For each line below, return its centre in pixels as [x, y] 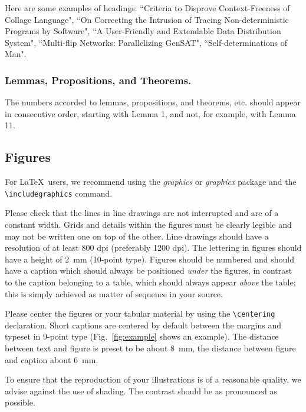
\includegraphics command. [59, 193]
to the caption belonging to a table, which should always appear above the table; [150, 282]
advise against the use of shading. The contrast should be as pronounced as [141, 391]
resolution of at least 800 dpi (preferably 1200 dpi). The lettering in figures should [153, 247]
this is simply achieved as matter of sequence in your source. [114, 293]
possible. [20, 402]
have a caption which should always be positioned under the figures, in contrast [149, 270]
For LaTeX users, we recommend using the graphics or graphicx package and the [151, 182]
